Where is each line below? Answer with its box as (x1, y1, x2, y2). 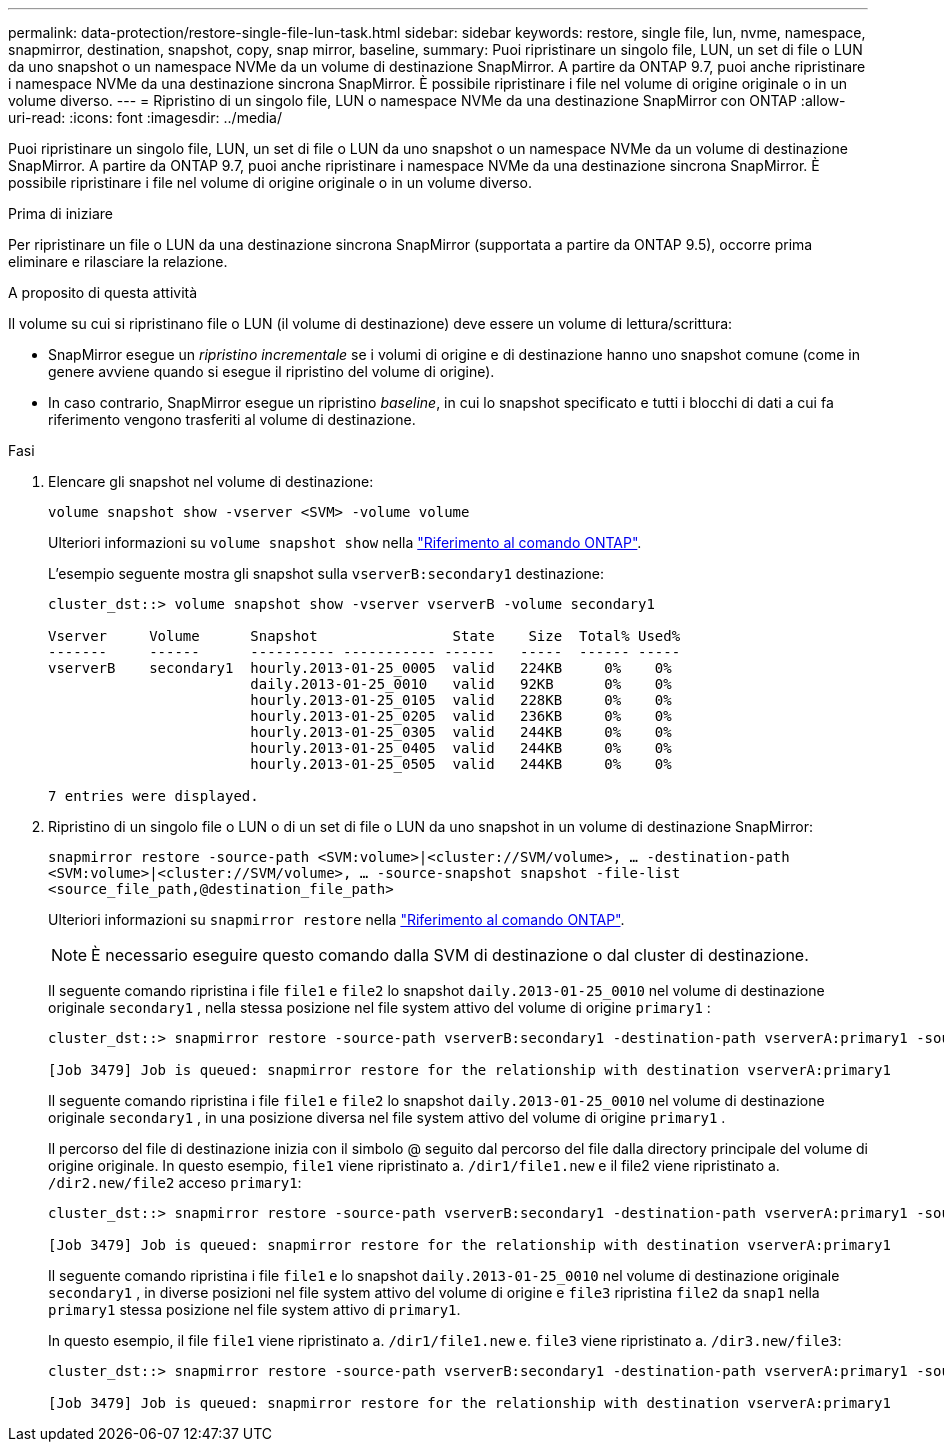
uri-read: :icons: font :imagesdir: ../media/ (8, 109, 282, 126)
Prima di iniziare (8, 205, 113, 222)
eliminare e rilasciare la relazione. (8, 253, 228, 270)
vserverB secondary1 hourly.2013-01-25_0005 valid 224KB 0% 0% (48, 660, 672, 676)
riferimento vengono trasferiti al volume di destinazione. (48, 411, 416, 428)
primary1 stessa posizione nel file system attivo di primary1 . (48, 1301, 461, 1318)
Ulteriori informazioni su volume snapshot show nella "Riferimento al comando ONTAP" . (48, 534, 642, 551)
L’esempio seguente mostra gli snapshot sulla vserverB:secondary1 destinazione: (48, 565, 605, 582)
